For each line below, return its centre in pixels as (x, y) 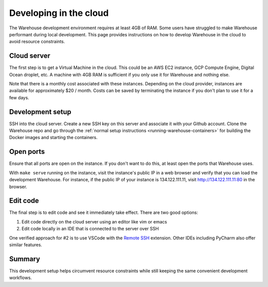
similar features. (26, 245)
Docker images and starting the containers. (53, 138)
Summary (25, 259)
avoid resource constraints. (37, 42)
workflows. (21, 278)
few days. (19, 97)
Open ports (27, 152)
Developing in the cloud (59, 13)
